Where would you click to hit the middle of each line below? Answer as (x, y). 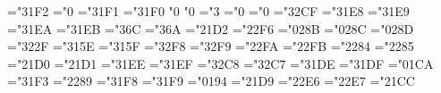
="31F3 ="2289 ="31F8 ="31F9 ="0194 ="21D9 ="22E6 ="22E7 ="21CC (211, 81)
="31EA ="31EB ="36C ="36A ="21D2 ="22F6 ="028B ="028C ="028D (211, 28)
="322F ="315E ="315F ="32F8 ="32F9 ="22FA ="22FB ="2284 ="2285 (211, 46)
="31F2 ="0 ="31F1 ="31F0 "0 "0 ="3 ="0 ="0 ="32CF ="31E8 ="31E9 (208, 11)
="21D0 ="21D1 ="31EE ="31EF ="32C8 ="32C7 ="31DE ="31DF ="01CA (220, 63)
